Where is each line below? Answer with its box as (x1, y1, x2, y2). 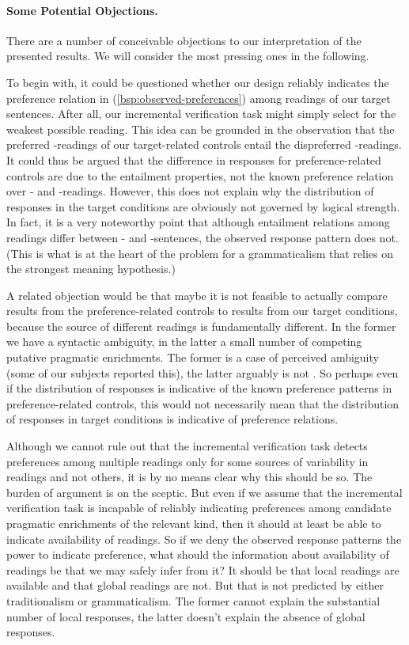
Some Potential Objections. (6, 2, 158, 18)
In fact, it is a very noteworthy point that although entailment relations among (6, 214, 390, 230)
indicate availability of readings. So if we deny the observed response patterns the (6, 530, 402, 547)
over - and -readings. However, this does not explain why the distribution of (6, 183, 374, 199)
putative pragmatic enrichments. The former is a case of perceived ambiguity (6, 349, 379, 366)
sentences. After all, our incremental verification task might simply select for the (6, 105, 396, 122)
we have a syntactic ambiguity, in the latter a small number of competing (6, 333, 362, 350)
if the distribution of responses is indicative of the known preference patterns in (6, 380, 392, 396)
